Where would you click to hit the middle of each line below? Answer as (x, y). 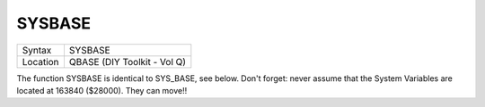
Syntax (37, 50)
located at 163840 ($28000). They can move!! (102, 90)
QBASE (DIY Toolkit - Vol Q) (128, 62)
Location (40, 62)
